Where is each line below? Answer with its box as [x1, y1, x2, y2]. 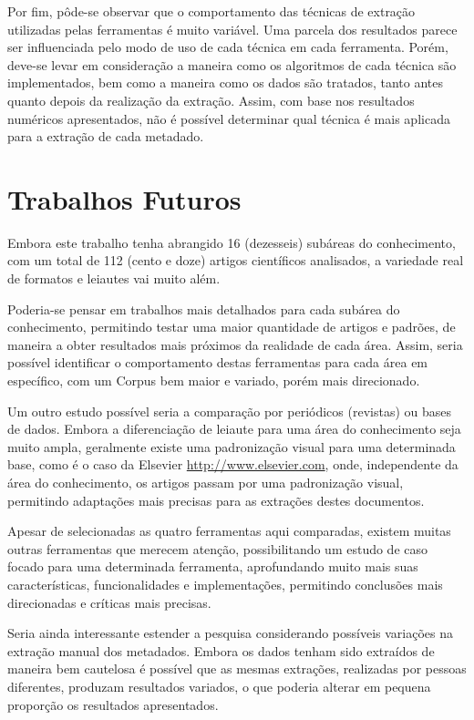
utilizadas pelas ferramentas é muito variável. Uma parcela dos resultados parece [7, 19, 458, 38]
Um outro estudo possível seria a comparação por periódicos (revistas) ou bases [7, 401, 452, 420]
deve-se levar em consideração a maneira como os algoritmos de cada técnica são [7, 55, 457, 74]
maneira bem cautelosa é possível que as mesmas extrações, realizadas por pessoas [7, 659, 467, 678]
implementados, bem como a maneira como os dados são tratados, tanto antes [7, 73, 444, 92]
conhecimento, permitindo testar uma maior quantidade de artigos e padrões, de [7, 317, 456, 336]
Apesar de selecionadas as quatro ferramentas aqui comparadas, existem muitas [7, 521, 451, 540]
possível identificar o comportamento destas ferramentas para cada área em [7, 353, 428, 372]
